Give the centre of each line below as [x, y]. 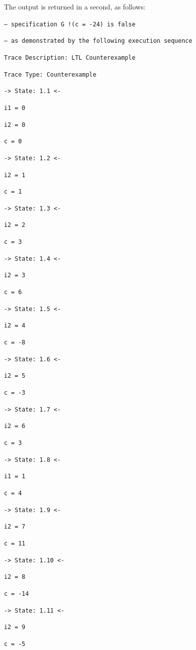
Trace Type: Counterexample [50, 74]
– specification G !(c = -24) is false [70, 24]
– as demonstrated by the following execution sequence [98, 41]
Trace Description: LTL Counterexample [70, 57]
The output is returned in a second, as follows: [75, 6]
